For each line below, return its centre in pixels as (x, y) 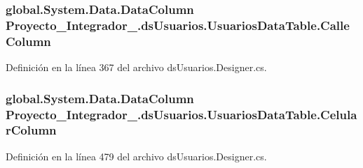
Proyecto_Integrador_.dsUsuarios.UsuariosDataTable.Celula (181, 114)
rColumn (31, 130)
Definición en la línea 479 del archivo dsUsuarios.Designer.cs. (136, 156)
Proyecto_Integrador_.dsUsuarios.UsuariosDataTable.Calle (178, 25)
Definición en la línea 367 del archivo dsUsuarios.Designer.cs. (136, 67)
